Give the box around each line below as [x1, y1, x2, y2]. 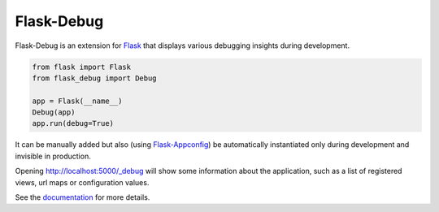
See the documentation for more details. [15, 193, 150, 202]
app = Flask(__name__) [32, 96, 123, 106]
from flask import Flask [32, 62, 132, 71]
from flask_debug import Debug [32, 73, 158, 83]
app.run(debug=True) [32, 119, 114, 128]
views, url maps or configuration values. [15, 177, 150, 187]
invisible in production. [15, 151, 91, 161]
